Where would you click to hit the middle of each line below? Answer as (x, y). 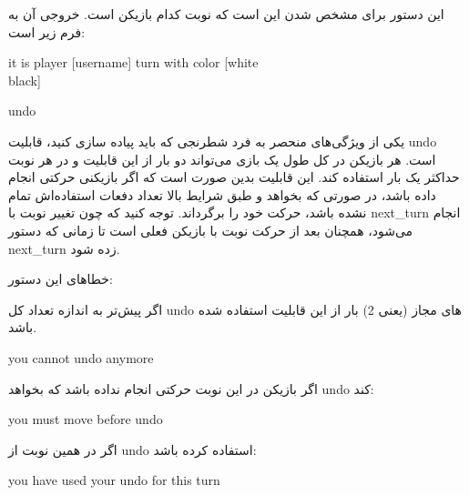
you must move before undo (86, 419)
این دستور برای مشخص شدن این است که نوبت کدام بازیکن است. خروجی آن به (226, 14)
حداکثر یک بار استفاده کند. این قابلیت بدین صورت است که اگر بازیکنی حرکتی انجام (234, 177)
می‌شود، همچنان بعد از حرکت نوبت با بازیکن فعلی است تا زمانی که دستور (211, 230)
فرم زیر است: (47, 31)
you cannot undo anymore (81, 357)
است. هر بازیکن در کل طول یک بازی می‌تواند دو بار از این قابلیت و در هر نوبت (222, 159)
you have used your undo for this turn (114, 480)
